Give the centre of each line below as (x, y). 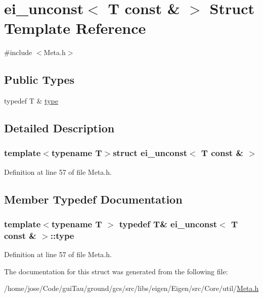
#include (18, 52)
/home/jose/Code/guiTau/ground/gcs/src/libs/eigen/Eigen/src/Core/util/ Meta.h (131, 288)
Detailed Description (59, 128)
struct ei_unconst (150, 153)
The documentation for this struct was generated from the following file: (116, 271)
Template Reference (75, 28)
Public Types (39, 80)
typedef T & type (31, 101)
